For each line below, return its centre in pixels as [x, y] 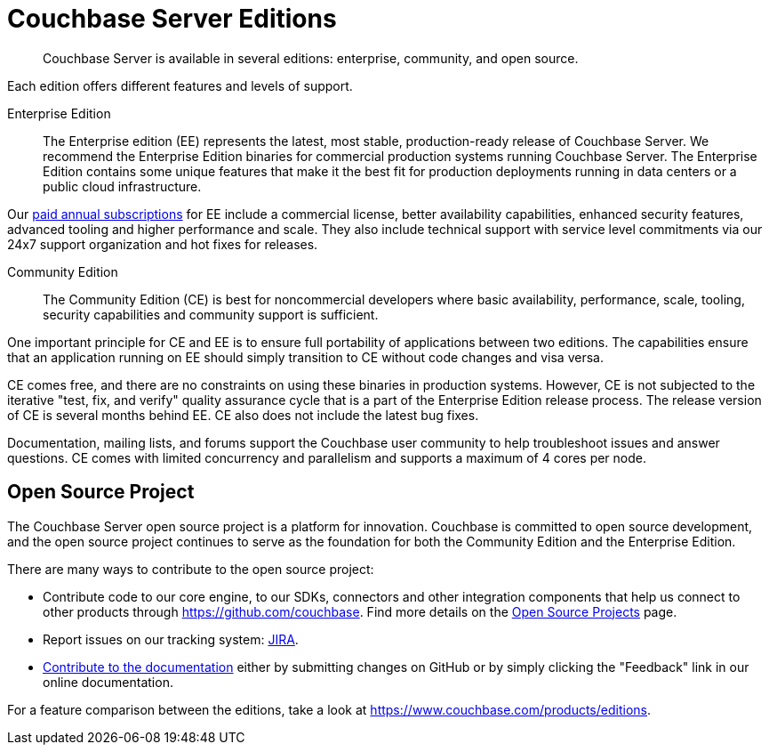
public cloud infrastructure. [122, 186]
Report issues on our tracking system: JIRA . [171, 639]
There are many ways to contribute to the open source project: [191, 569]
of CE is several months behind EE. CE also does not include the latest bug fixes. [243, 415]
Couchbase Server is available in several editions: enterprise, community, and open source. [311, 58]
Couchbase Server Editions [172, 19]
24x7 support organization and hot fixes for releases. [163, 244]
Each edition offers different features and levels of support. [180, 85]
